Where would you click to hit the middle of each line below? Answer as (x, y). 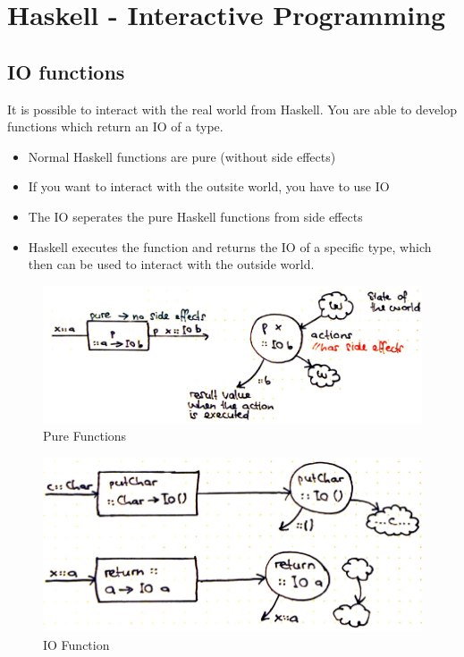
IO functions (66, 71)
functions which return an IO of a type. (115, 126)
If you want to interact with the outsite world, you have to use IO (209, 186)
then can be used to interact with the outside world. (171, 264)
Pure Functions (85, 436)
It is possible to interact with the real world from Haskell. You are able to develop (232, 109)
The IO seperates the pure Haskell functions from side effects (195, 216)
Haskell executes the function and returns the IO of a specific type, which (230, 246)
